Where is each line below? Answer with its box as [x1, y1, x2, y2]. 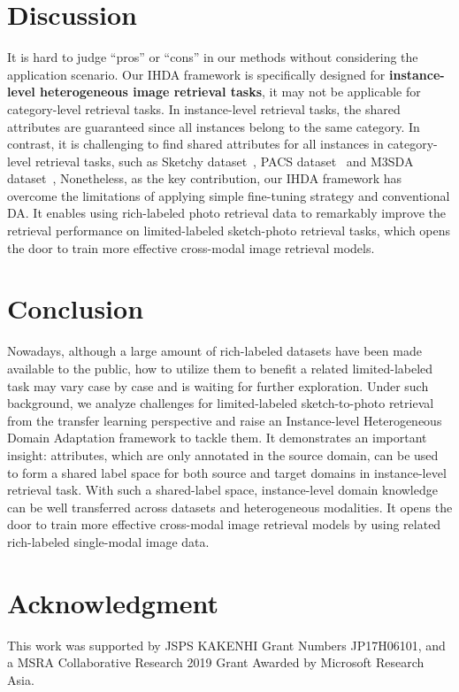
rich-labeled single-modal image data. [7, 532, 210, 550]
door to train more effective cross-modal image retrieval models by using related [7, 515, 441, 534]
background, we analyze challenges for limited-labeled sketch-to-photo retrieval [7, 394, 434, 412]
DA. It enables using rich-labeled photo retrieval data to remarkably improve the [7, 204, 447, 222]
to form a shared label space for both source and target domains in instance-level [7, 463, 447, 481]
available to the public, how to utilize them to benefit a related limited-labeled [7, 358, 433, 377]
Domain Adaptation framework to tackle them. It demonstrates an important [7, 428, 427, 447]
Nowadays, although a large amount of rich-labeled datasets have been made [7, 342, 422, 360]
